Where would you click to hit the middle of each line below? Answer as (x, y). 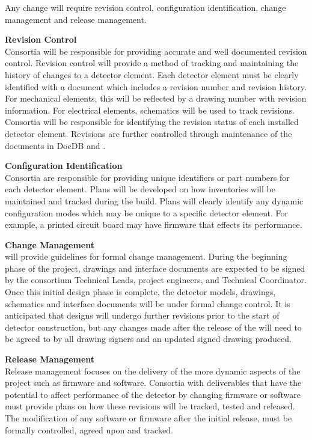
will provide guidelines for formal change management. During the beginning (146, 256)
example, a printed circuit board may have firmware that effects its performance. (154, 225)
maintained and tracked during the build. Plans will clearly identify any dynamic (154, 200)
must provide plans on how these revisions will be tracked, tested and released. (150, 406)
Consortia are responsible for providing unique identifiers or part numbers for (147, 177)
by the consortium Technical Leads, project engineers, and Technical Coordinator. (156, 280)
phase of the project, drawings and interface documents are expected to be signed (155, 268)
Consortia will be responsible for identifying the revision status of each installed (152, 122)
